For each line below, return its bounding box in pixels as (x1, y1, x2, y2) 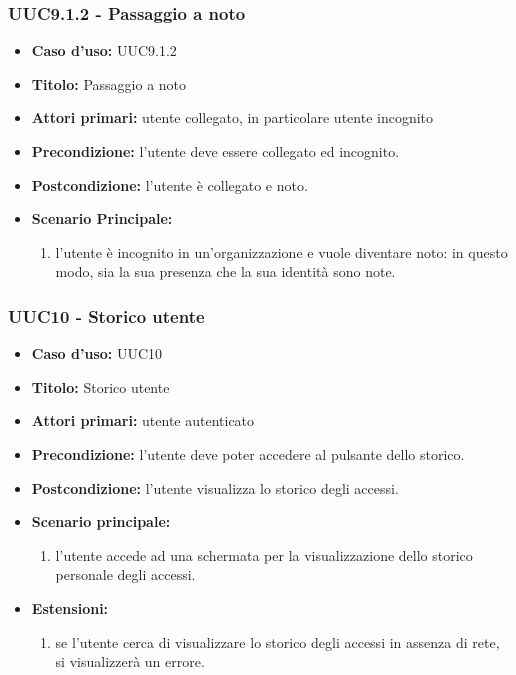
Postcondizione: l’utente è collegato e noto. (31, 174, 308, 195)
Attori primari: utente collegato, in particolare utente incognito (31, 107, 434, 128)
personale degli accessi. (55, 564, 196, 585)
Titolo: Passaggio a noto (31, 73, 187, 94)
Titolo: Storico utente (31, 376, 170, 397)
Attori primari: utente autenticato (31, 410, 255, 431)
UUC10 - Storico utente (8, 303, 205, 328)
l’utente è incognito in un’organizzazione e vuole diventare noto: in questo (55, 241, 508, 262)
